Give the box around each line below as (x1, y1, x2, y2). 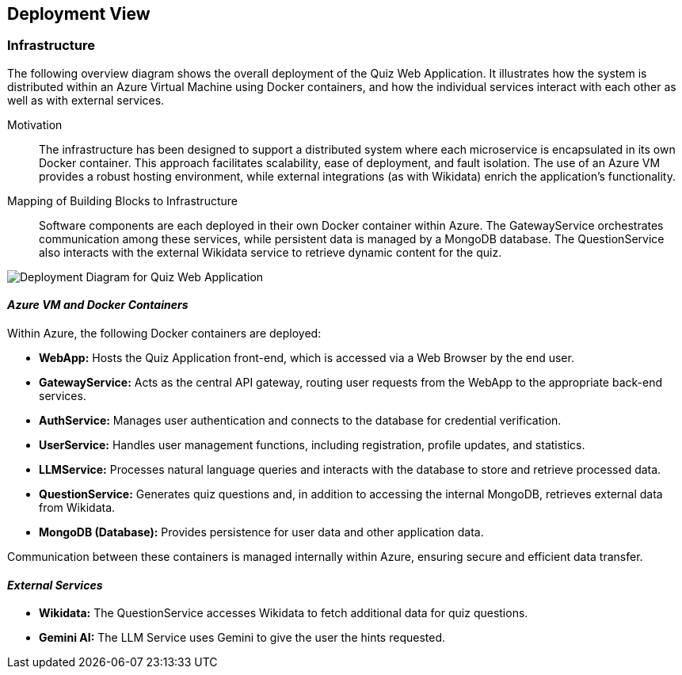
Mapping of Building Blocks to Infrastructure (7, 193, 238, 208)
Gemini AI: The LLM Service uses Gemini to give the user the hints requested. (39, 631, 446, 645)
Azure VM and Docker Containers (7, 298, 189, 312)
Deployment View (7, 4, 150, 24)
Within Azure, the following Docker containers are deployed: (7, 326, 322, 341)
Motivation (7, 117, 63, 132)
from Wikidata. (39, 501, 116, 515)
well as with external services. (7, 93, 165, 107)
